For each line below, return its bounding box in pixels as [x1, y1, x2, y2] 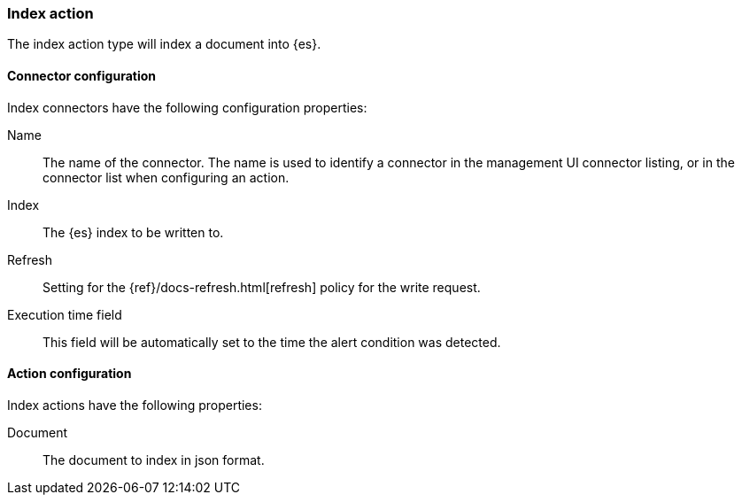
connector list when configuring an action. [43, 169, 290, 185]
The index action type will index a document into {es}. [7, 36, 321, 52]
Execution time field [7, 306, 122, 322]
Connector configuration [7, 67, 156, 83]
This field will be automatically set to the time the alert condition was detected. [43, 334, 501, 350]
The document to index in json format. [43, 452, 265, 467]
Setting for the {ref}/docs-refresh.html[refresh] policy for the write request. [43, 279, 481, 295]
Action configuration [7, 366, 132, 382]
